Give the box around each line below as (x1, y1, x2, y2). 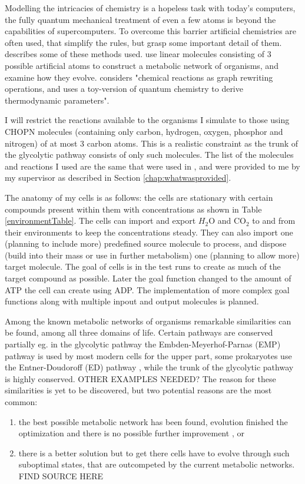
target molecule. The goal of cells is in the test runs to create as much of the (5, 260, 281, 273)
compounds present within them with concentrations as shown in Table (5, 203, 262, 215)
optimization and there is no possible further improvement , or (18, 427, 244, 439)
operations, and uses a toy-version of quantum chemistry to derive (5, 82, 243, 95)
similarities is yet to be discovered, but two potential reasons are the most (5, 384, 272, 396)
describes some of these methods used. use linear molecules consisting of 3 (5, 48, 271, 60)
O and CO (208, 214, 246, 227)
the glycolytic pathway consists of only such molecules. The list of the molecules (5, 148, 294, 161)
